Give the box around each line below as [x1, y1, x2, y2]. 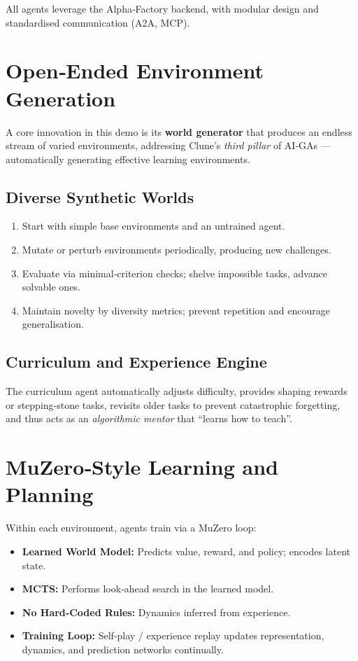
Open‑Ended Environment [6, 56, 264, 85]
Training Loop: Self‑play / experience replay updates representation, [22, 628, 324, 643]
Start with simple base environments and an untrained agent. [22, 218, 285, 233]
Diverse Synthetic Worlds [6, 186, 194, 207]
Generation [6, 83, 116, 112]
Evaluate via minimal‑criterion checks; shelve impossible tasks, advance [22, 265, 328, 280]
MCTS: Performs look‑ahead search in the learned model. [22, 581, 274, 596]
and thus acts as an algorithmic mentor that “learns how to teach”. [6, 411, 292, 426]
